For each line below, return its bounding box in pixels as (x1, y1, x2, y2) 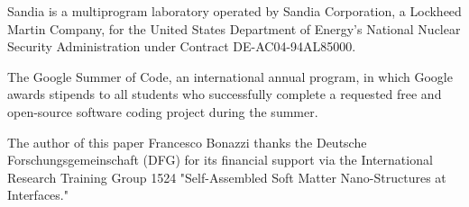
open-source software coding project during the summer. (7, 102, 318, 121)
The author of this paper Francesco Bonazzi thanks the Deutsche (7, 132, 367, 151)
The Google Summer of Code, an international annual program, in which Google (7, 67, 453, 85)
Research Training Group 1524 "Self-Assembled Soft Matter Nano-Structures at (7, 167, 446, 186)
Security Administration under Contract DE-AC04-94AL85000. (7, 37, 356, 56)
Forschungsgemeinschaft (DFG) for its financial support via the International (7, 150, 433, 169)
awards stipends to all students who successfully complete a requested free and (7, 85, 442, 103)
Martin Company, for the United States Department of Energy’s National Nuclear (7, 19, 461, 38)
